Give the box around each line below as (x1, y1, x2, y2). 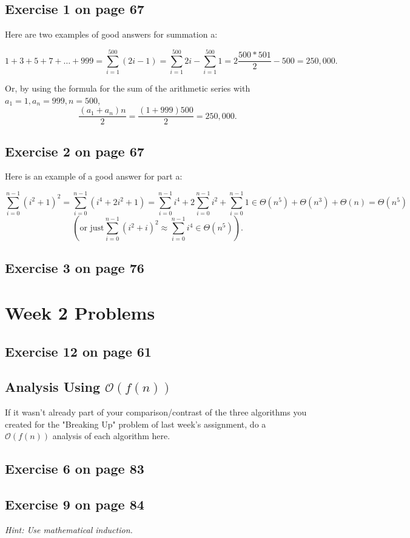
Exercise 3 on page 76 (5, 258, 144, 277)
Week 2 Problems (5, 300, 155, 325)
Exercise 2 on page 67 (5, 141, 144, 160)
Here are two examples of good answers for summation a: (5, 28, 218, 41)
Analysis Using (5, 377, 100, 396)
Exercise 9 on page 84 (5, 495, 144, 514)
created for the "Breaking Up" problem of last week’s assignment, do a (5, 417, 266, 430)
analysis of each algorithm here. (52, 429, 170, 442)
